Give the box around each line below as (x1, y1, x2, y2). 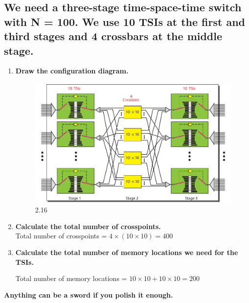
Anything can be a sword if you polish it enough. (4, 289, 173, 300)
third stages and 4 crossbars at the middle (4, 28, 223, 44)
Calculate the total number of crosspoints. (15, 221, 161, 231)
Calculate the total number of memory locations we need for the (15, 247, 238, 257)
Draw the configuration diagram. (15, 66, 129, 76)
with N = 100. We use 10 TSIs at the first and (4, 14, 245, 29)
